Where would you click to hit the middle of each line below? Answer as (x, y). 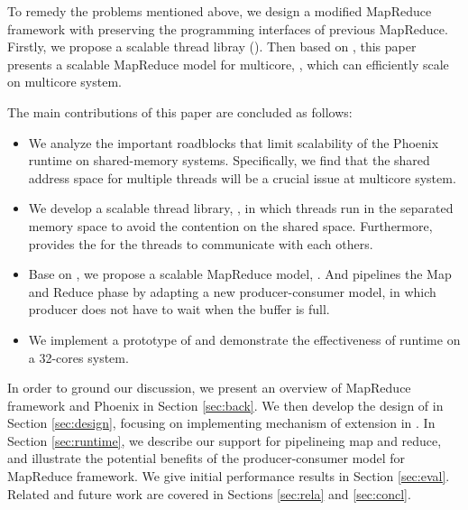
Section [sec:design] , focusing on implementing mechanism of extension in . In (221, 423)
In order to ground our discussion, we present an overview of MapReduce (209, 388)
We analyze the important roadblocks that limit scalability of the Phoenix (234, 142)
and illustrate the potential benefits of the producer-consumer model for (206, 458)
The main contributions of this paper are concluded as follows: (180, 111)
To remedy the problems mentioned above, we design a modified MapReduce (220, 11)
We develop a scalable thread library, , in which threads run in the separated (241, 208)
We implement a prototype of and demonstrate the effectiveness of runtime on (244, 339)
